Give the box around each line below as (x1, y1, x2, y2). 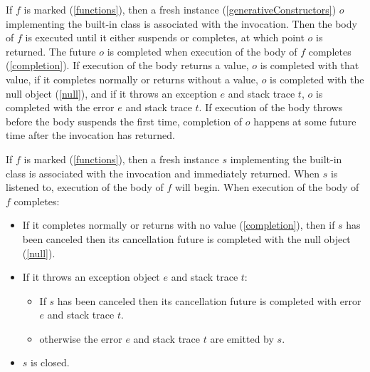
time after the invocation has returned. (6, 128, 175, 143)
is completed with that (260, 58, 359, 73)
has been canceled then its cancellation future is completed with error (57, 293, 361, 308)
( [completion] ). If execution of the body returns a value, (6, 58, 249, 73)
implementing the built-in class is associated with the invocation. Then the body (6, 16, 357, 31)
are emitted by (210, 331, 274, 346)
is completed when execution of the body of (107, 43, 297, 58)
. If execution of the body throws (199, 100, 343, 115)
